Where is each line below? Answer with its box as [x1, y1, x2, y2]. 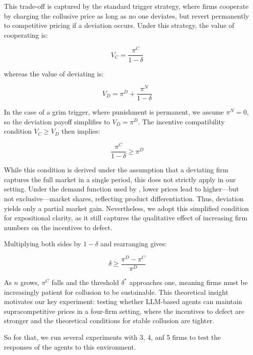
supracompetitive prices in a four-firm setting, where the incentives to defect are [4, 306, 245, 316]
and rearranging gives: [100, 238, 167, 249]
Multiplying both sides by [4, 238, 81, 249]
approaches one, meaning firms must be [129, 277, 248, 287]
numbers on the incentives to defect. [4, 222, 113, 232]
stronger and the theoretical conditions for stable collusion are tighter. [4, 315, 214, 326]
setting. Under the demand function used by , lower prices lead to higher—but [4, 184, 239, 194]
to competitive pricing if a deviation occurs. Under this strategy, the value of [4, 20, 234, 30]
